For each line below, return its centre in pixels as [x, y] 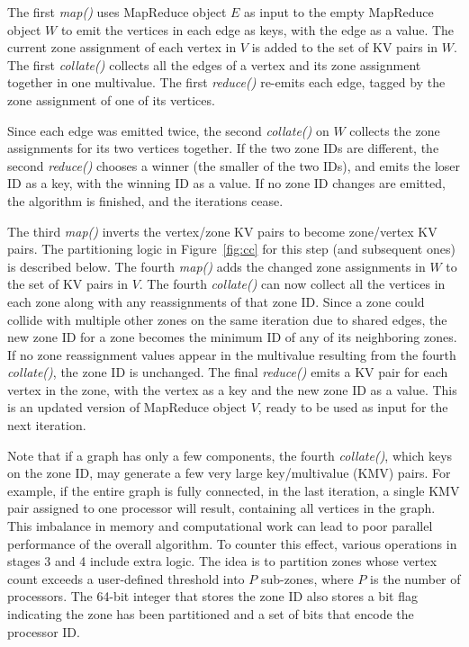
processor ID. [44, 631]
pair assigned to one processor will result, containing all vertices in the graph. [221, 508]
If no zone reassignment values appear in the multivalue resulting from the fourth [232, 354]
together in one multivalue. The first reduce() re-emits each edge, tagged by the [226, 82]
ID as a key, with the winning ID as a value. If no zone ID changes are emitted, [226, 183]
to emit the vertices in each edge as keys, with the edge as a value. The [257, 29]
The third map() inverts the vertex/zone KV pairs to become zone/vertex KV [222, 231]
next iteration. [47, 425]
